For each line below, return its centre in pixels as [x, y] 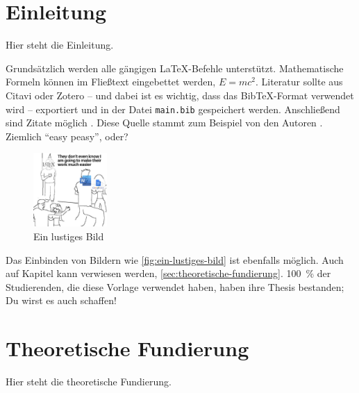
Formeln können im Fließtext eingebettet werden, [111, 82]
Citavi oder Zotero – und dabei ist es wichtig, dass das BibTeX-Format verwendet [180, 95]
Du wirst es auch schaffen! [61, 300]
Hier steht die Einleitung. [60, 45]
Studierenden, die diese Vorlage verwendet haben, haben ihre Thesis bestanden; [175, 286]
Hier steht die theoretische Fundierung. [89, 382]
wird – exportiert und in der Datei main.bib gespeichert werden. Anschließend [173, 109]
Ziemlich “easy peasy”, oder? [67, 136]
